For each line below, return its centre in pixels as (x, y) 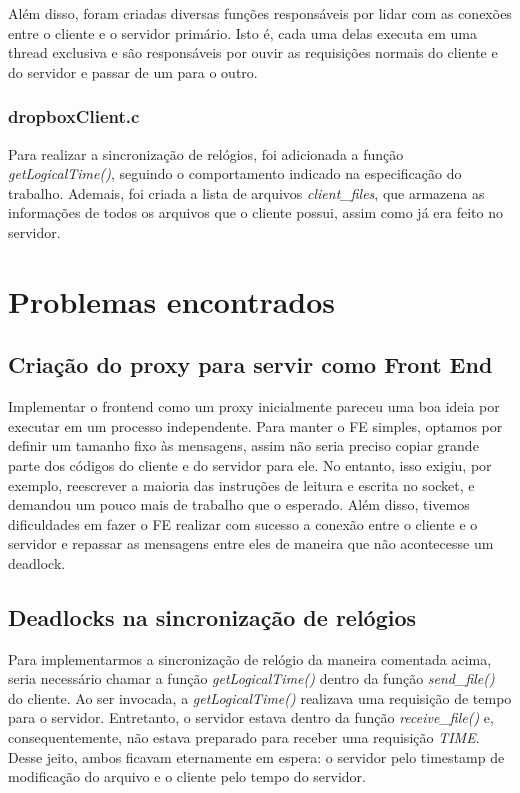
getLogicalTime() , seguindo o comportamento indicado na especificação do (235, 173)
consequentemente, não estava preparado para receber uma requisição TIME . (244, 737)
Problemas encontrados (172, 300)
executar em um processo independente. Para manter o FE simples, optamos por (255, 425)
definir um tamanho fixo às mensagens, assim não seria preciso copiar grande (243, 445)
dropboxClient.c (74, 116)
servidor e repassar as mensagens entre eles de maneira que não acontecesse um (251, 543)
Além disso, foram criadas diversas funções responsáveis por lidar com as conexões (260, 13)
